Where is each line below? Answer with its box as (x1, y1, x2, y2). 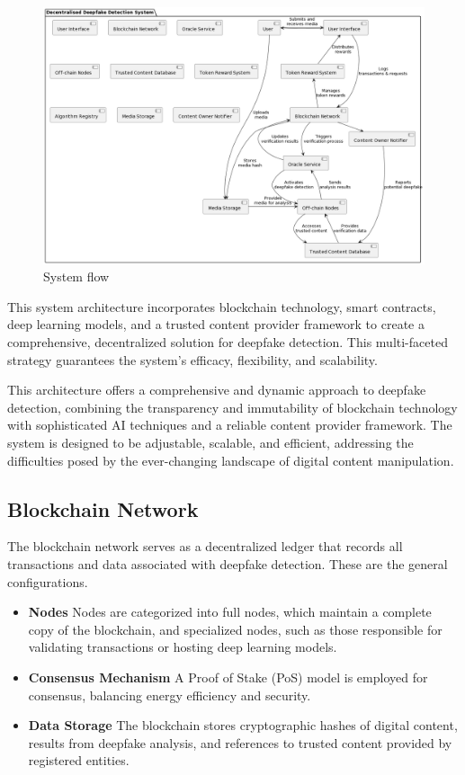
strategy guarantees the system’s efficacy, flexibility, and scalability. (7, 350, 378, 369)
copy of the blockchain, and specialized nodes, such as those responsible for (28, 619, 443, 638)
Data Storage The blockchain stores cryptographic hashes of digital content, (28, 716, 458, 735)
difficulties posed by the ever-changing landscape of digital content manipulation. (7, 450, 454, 469)
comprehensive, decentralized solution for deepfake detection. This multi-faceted (7, 333, 448, 352)
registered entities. (28, 751, 130, 770)
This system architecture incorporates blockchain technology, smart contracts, (7, 297, 436, 316)
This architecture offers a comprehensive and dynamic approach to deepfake (7, 380, 426, 399)
